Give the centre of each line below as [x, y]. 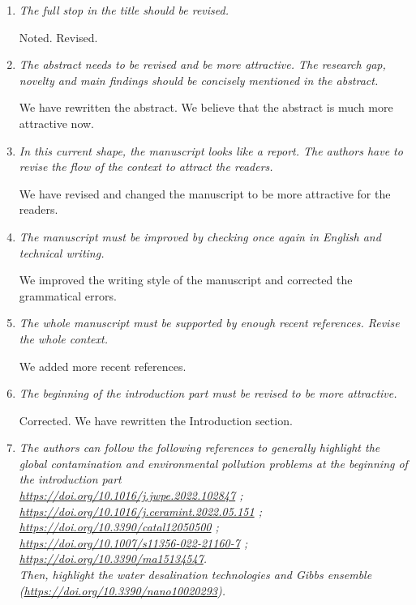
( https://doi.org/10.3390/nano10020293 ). [122, 590]
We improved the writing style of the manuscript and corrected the [186, 280]
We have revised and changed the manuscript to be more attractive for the [205, 193]
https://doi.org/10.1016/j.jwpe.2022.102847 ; [131, 495]
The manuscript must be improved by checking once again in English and [200, 236]
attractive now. [57, 123]
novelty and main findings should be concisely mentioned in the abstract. [199, 80]
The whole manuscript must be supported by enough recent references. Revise [209, 323]
